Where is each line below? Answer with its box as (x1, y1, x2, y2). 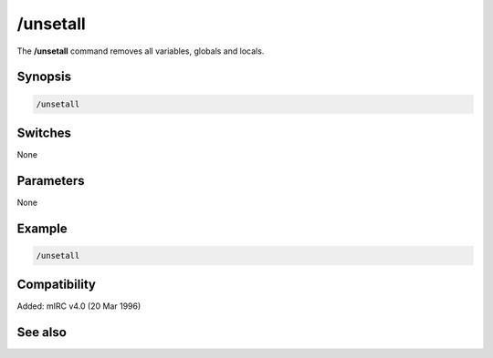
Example (16, 220, 68, 236)
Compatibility (16, 277, 96, 292)
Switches (16, 125, 72, 140)
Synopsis (16, 69, 72, 85)
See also (16, 324, 68, 341)
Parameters (16, 173, 85, 189)
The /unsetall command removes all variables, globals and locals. (16, 46, 265, 56)
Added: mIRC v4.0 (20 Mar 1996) (16, 301, 142, 312)
